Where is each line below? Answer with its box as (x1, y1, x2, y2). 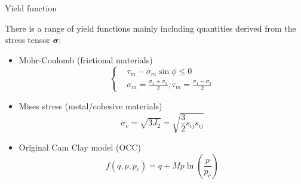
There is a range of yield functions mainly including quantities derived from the (5, 22, 296, 34)
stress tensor (5, 33, 50, 46)
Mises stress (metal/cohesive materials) (19, 99, 162, 112)
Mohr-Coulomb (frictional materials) (19, 53, 153, 66)
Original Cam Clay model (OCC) (19, 141, 142, 154)
